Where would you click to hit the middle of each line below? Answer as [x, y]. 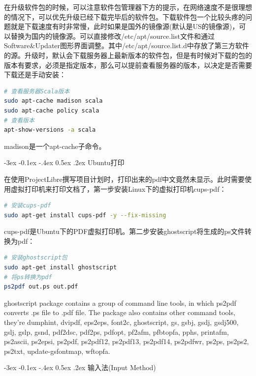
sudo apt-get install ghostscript [61, 268]
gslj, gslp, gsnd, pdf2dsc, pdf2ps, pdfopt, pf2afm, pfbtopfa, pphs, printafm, [116, 332]
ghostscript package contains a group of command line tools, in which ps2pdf [120, 303]
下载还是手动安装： [35, 74]
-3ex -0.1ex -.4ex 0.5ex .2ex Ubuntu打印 [64, 162]
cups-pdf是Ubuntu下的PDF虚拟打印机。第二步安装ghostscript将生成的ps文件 [124, 231]
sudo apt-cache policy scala [52, 110]
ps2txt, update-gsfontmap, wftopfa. [57, 351]
